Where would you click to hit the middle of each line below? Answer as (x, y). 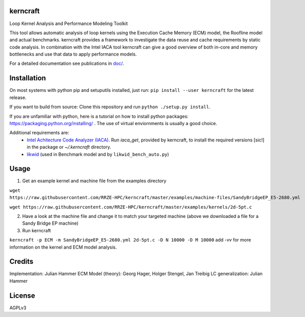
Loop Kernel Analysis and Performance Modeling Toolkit (69, 23)
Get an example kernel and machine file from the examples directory (94, 181)
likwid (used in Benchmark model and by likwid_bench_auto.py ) (98, 154)
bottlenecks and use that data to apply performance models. (73, 54)
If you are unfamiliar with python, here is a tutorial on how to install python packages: (99, 116)
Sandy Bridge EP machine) (50, 223)
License (22, 295)
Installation (28, 78)
